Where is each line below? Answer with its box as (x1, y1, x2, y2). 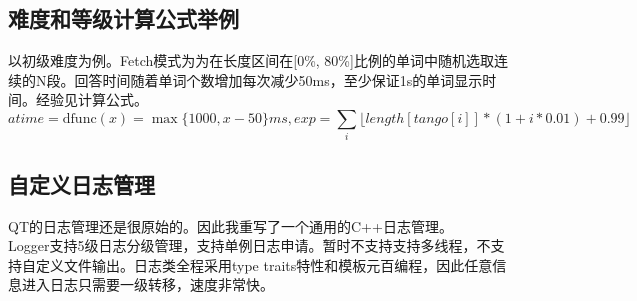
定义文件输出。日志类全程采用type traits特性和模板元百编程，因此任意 (35, 254, 493, 275)
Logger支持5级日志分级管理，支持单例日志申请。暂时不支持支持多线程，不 (8, 235, 491, 256)
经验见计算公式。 (35, 89, 148, 110)
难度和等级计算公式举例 (8, 3, 239, 34)
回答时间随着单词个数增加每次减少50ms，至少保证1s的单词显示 (74, 69, 483, 90)
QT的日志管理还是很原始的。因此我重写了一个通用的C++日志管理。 (8, 215, 453, 236)
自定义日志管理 (8, 168, 155, 199)
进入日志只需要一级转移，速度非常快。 (21, 274, 274, 295)
